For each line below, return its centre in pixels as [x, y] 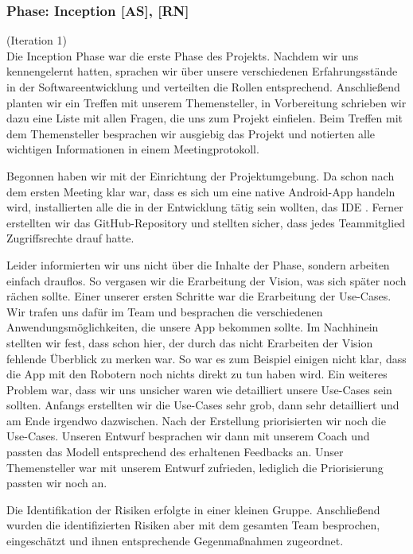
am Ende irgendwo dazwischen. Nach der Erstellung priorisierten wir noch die [196, 420]
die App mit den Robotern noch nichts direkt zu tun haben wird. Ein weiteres [197, 374]
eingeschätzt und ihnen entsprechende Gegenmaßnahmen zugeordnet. [175, 541]
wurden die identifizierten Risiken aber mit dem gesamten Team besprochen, [193, 525]
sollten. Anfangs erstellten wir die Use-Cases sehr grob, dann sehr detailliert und [203, 405]
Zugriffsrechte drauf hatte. [70, 238]
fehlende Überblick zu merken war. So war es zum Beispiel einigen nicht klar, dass [206, 358]
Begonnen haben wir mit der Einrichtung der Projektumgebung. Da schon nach [201, 175]
